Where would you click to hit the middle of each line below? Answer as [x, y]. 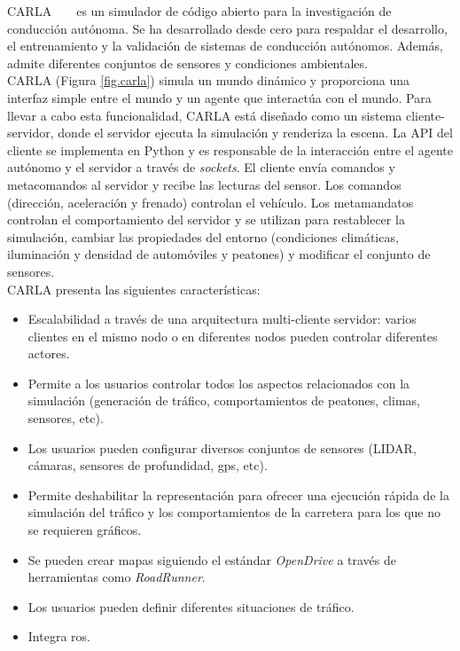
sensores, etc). [66, 418]
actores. [49, 353]
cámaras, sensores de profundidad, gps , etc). [148, 465]
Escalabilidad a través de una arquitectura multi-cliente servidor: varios [222, 319]
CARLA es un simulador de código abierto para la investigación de [199, 11]
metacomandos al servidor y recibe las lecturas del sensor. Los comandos [204, 184]
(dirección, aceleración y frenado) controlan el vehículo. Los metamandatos [211, 202]
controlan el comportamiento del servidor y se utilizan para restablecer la [206, 220]
